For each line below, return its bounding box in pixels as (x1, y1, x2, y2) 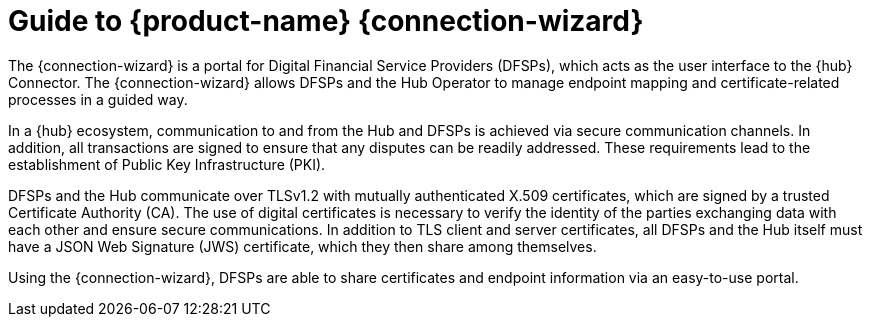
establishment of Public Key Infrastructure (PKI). (8, 155, 326, 173)
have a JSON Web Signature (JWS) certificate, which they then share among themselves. (8, 237, 597, 255)
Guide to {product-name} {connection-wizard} (8, 4, 644, 38)
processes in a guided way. (8, 90, 188, 108)
